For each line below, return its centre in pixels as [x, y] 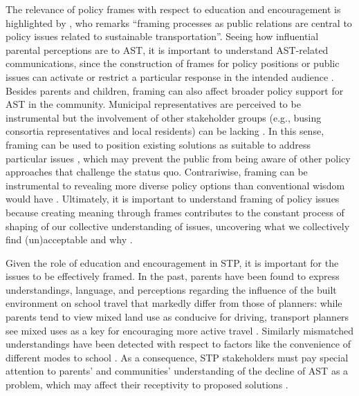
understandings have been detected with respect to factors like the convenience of [178, 344]
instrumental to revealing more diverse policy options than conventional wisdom [175, 185]
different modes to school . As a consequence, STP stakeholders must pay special [177, 357]
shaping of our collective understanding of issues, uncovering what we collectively [178, 226]
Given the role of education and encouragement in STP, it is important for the [172, 262]
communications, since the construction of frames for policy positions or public [173, 63]
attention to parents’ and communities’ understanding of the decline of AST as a [177, 371]
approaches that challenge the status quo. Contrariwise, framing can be [157, 172]
